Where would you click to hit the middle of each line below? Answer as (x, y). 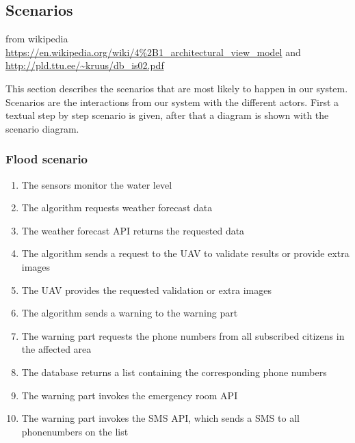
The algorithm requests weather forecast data (117, 207)
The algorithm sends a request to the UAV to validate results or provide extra (185, 253)
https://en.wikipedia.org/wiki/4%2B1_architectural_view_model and (153, 52)
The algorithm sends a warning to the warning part (130, 313)
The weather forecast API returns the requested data (133, 230)
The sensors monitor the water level (97, 184)
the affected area (56, 349)
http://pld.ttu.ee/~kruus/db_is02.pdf (85, 65)
